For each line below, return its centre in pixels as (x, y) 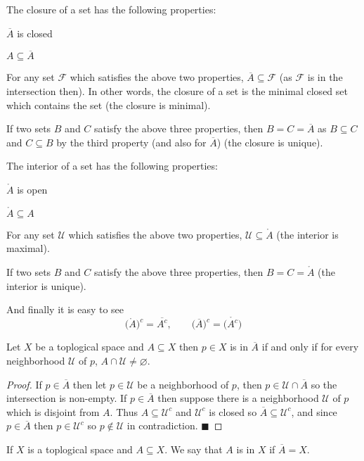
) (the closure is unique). (270, 142)
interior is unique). (46, 285)
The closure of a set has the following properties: (111, 9)
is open (32, 189)
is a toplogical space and (80, 449)
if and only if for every (310, 347)
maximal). (28, 248)
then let (90, 384)
